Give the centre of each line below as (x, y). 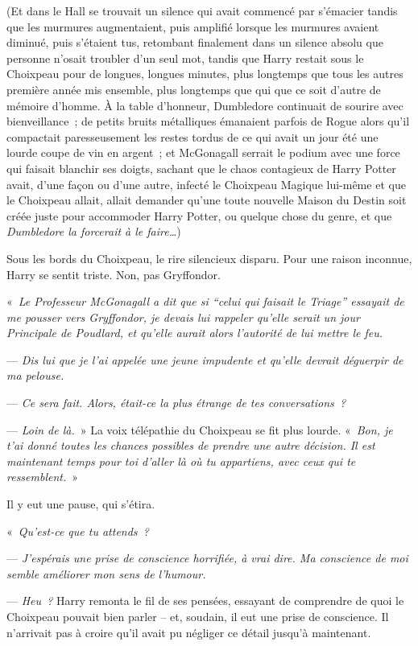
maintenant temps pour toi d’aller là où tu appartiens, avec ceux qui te (181, 461)
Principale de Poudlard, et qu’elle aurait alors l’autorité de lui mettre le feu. (195, 333)
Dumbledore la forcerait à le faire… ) (94, 231)
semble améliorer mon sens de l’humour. (106, 573)
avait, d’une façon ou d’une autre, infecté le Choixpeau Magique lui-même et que (206, 184)
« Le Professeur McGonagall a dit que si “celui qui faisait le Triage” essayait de (205, 301)
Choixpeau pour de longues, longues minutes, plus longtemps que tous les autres (205, 74)
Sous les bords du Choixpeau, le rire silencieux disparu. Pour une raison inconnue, (209, 258)
